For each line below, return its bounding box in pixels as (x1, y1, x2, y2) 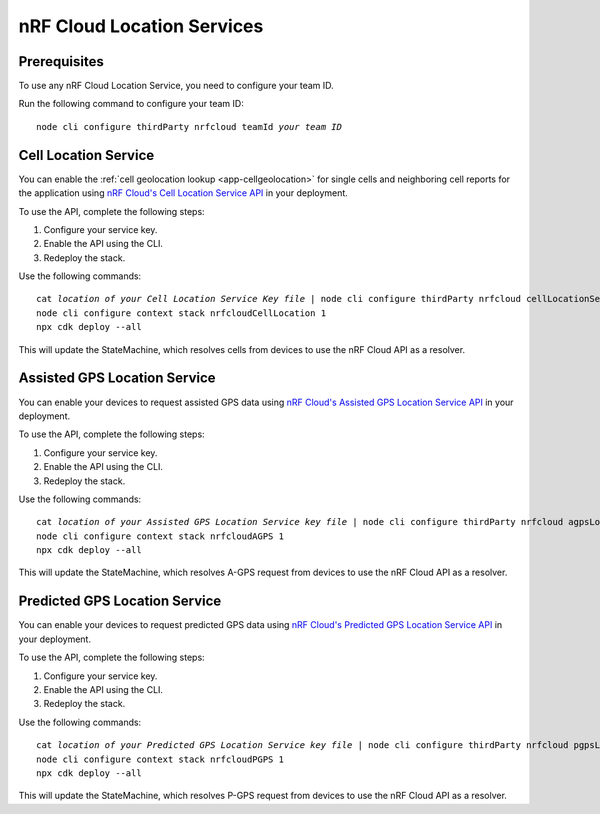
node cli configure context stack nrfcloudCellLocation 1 (36, 307, 327, 319)
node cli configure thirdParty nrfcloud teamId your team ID (36, 121, 342, 132)
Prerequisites (18, 53, 104, 70)
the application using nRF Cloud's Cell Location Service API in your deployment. (18, 187, 349, 199)
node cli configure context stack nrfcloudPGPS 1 (36, 753, 285, 765)
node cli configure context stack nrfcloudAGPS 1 (36, 530, 285, 542)
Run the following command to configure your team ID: (18, 98, 244, 110)
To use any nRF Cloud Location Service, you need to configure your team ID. (18, 80, 334, 92)
